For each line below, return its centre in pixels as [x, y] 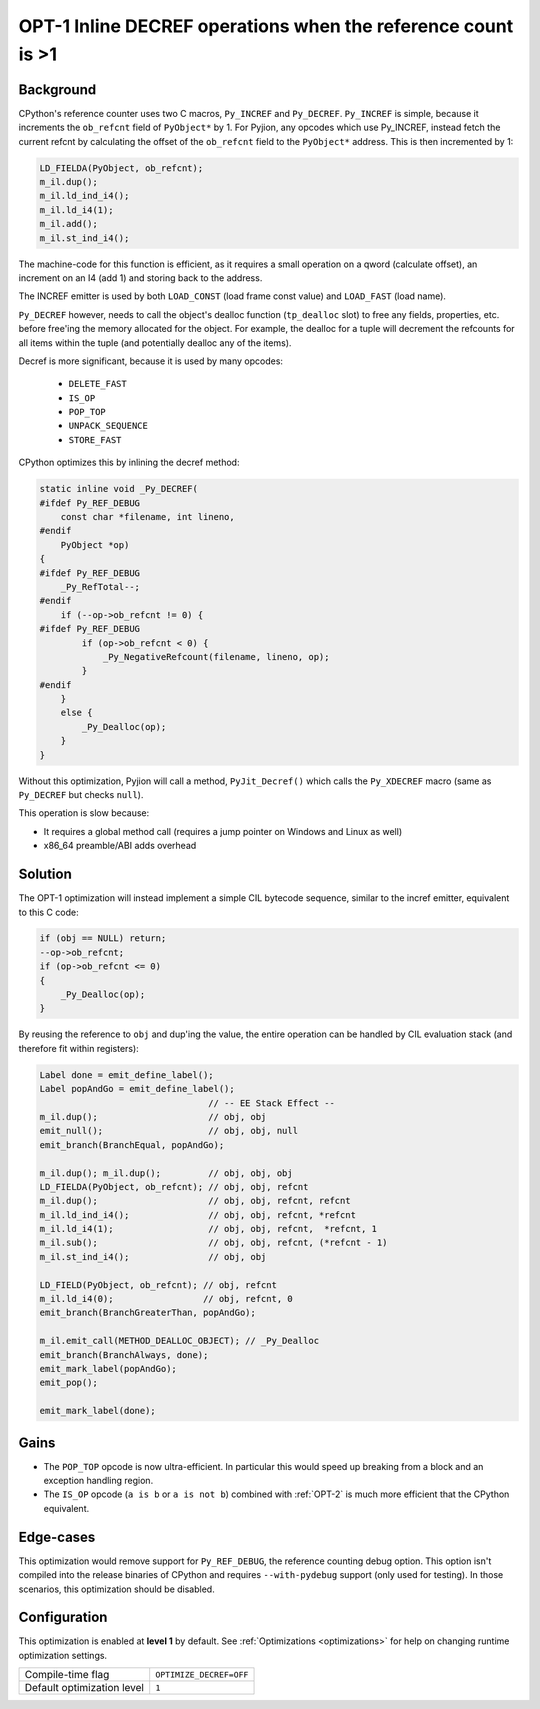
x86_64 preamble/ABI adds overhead [120, 846]
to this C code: [48, 912]
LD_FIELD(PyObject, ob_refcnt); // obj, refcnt [158, 1284]
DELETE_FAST [97, 384]
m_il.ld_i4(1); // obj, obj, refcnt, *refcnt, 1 [208, 1229]
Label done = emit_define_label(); [126, 1074]
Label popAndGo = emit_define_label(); [137, 1089]
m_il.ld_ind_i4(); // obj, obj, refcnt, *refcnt [198, 1214]
